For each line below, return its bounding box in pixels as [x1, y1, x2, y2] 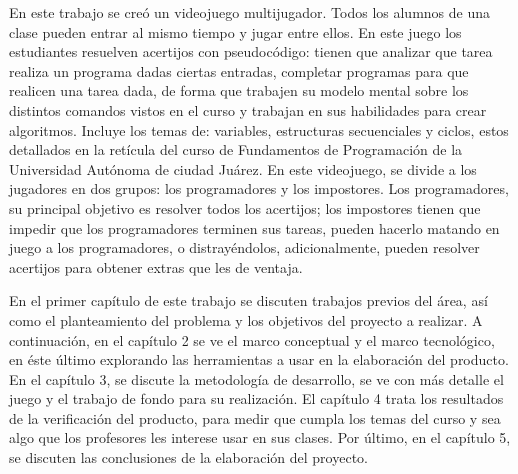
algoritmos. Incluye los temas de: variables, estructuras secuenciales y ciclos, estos [9, 119, 509, 140]
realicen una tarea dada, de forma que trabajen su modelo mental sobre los [9, 80, 469, 101]
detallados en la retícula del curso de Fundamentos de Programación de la [9, 139, 463, 160]
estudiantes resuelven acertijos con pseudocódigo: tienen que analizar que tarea [9, 41, 493, 62]
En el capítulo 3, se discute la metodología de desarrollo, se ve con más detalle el [9, 368, 504, 389]
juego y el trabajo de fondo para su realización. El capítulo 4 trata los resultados [9, 388, 504, 409]
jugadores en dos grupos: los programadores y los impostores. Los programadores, [9, 178, 509, 199]
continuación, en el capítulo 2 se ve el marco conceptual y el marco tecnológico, [9, 329, 495, 350]
